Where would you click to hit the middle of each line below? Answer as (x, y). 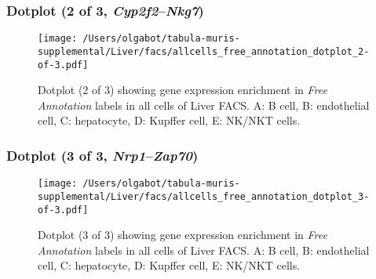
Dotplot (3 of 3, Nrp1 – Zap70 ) (102, 155)
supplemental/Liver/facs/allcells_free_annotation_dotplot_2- (204, 51)
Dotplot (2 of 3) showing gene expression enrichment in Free (183, 90)
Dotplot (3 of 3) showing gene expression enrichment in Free (183, 235)
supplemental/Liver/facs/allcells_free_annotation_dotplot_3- (204, 196)
